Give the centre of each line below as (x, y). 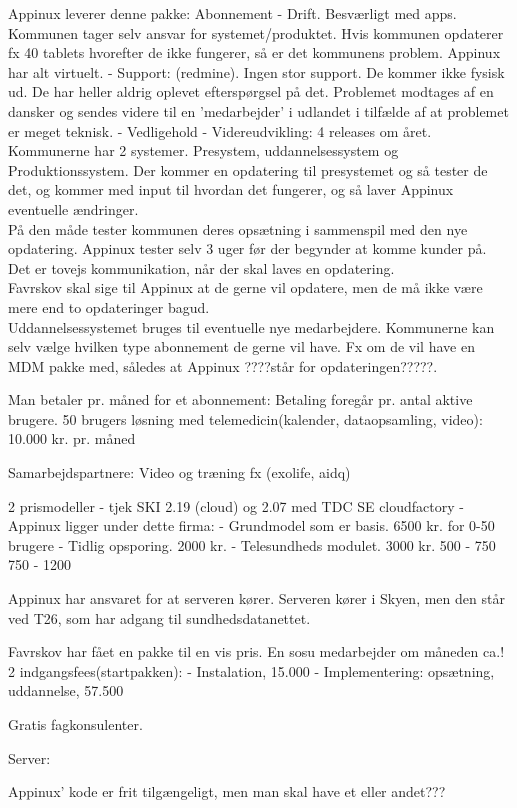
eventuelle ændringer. (73, 208)
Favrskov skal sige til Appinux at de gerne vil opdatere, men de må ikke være (245, 287)
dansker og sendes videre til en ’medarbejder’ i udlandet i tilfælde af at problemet (258, 110)
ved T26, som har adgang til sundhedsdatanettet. (159, 617)
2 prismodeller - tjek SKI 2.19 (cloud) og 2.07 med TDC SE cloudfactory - (236, 505)
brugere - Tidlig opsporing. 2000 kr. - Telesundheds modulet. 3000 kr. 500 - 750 (252, 544)
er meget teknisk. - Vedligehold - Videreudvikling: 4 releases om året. (220, 130)
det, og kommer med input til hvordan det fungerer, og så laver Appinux (231, 189)
